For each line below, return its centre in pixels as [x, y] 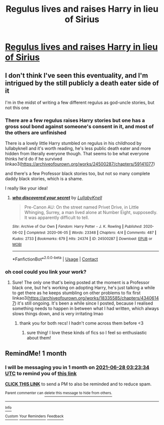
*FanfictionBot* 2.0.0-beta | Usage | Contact [55, 259]
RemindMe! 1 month [36, 353]
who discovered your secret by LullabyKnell [57, 198]
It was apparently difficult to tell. [57, 218]
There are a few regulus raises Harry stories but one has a [75, 120]
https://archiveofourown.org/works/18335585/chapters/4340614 [94, 298]
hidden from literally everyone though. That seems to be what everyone [77, 154]
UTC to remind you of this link [41, 373]
